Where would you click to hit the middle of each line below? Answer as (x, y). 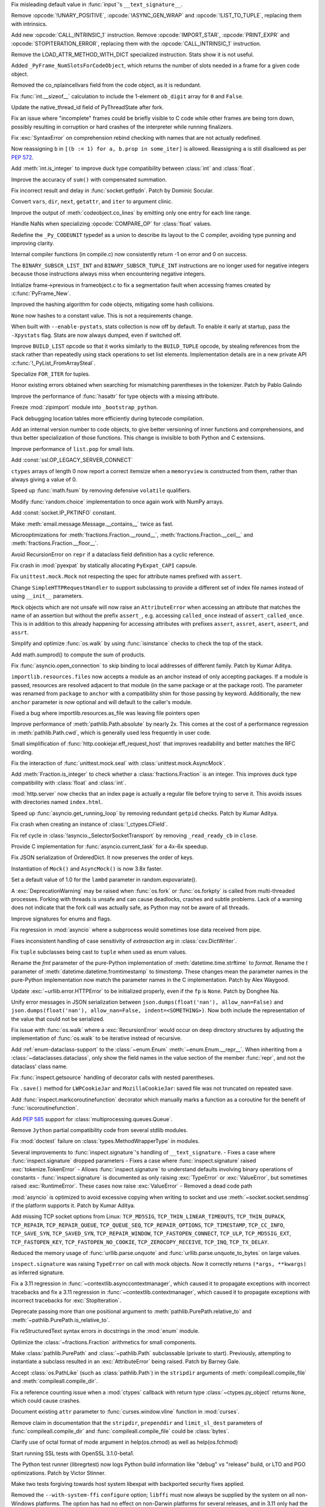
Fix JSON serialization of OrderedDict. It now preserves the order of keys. (102, 857)
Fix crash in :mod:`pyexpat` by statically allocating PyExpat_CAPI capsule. (104, 565)
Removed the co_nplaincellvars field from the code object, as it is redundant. (106, 85)
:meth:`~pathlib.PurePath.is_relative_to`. (60, 1320)
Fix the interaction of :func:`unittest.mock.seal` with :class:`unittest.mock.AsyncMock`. (118, 763)
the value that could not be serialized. (58, 1019)
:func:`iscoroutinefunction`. (45, 1108)
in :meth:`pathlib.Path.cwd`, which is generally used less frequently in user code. (111, 732)
